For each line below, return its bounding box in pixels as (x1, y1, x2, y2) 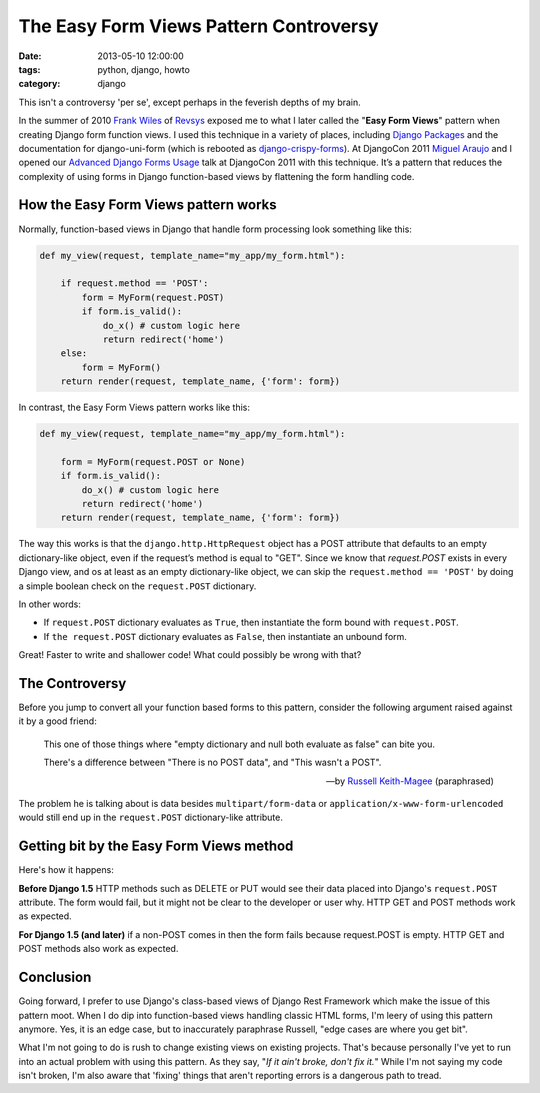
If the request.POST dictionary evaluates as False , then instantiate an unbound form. (43, 630, 407, 642)
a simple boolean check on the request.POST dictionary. (18, 580, 257, 592)
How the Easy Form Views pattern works (18, 196, 277, 214)
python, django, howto (97, 63, 190, 75)
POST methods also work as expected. (18, 943, 179, 955)
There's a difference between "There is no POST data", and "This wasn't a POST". (43, 756, 382, 769)
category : (18, 78, 61, 90)
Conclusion (18, 969, 92, 986)
